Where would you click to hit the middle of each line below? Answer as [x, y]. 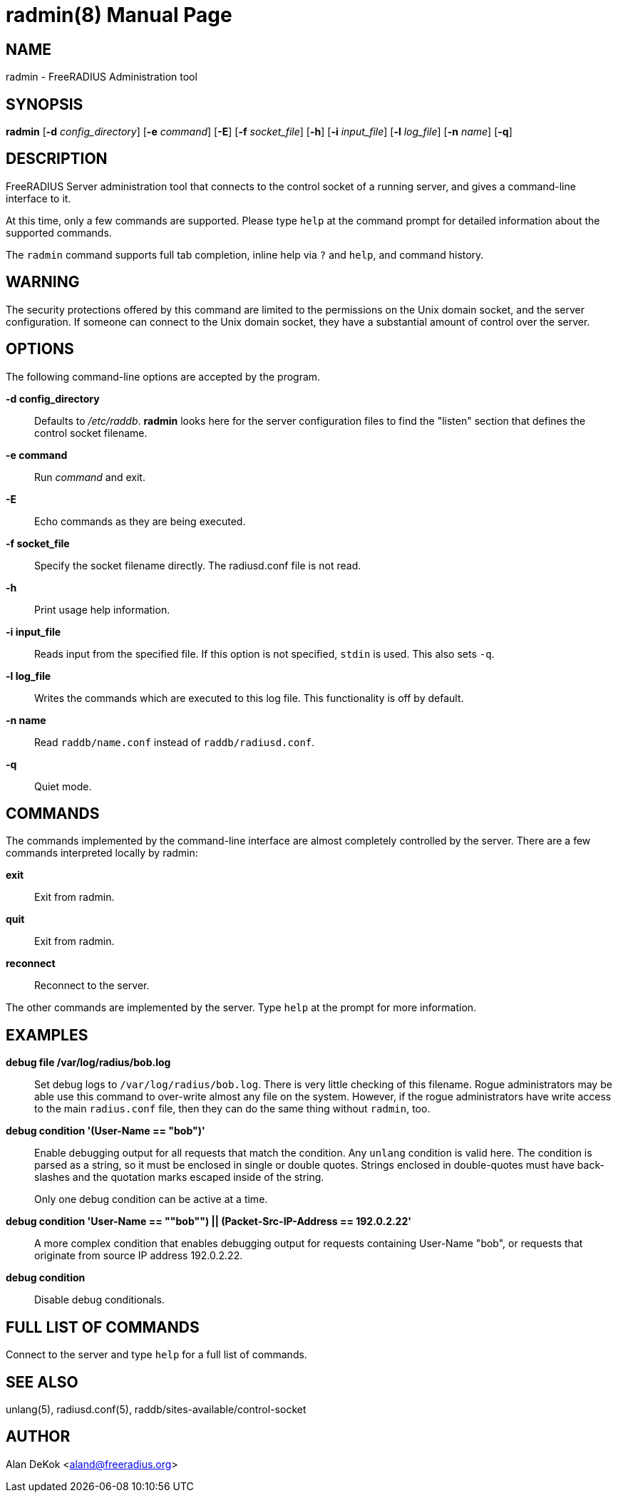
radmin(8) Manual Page [119, 15]
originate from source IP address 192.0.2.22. [139, 1256]
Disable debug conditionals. [99, 1300]
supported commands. [59, 232]
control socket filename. [91, 433]
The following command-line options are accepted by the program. [163, 376]
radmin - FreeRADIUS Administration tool [102, 77]
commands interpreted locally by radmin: [102, 853]
